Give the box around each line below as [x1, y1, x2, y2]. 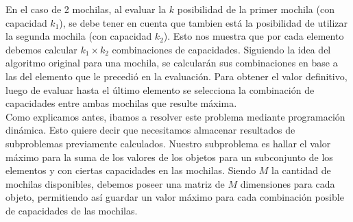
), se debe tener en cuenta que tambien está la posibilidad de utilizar [59, 15, 348, 29]
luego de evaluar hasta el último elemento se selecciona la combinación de [5, 82, 315, 97]
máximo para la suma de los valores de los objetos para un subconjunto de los [5, 149, 333, 164]
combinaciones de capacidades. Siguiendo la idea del [112, 42, 331, 56]
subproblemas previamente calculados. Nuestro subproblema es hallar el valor [5, 136, 331, 150]
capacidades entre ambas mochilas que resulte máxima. [5, 96, 237, 110]
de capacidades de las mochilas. [5, 203, 138, 217]
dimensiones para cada [240, 176, 335, 190]
